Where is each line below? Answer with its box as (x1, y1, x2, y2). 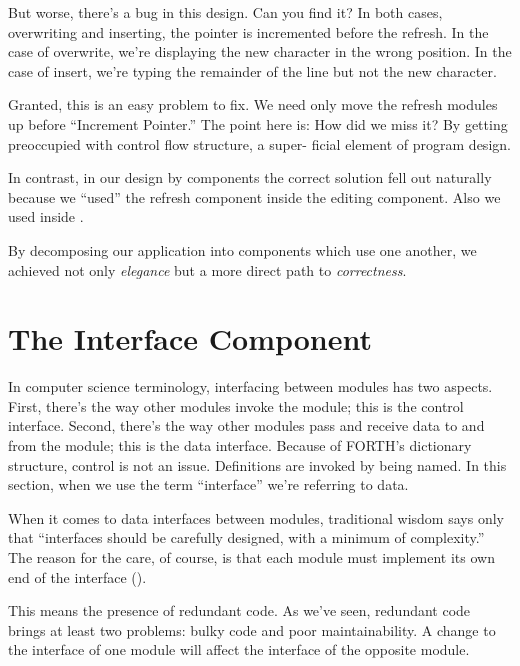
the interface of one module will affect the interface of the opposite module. (8, 639, 470, 660)
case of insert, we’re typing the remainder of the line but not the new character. (8, 60, 497, 81)
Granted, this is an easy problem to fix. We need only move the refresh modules (8, 94, 498, 115)
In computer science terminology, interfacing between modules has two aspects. (8, 376, 493, 397)
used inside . (8, 206, 84, 227)
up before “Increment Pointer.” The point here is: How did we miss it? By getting (8, 113, 508, 134)
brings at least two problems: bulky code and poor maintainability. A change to (8, 619, 496, 640)
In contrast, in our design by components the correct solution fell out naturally (8, 167, 492, 188)
